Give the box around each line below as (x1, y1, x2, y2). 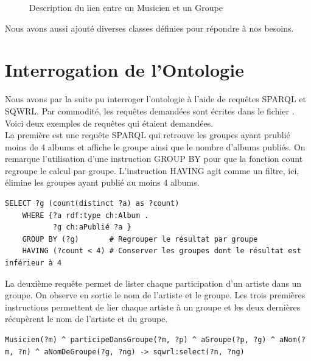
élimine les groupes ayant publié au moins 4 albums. (5, 176, 200, 189)
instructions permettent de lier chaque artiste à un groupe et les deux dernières (5, 300, 301, 313)
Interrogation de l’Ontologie (5, 57, 244, 82)
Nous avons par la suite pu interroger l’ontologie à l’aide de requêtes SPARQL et (5, 93, 306, 105)
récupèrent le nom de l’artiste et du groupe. (5, 312, 168, 325)
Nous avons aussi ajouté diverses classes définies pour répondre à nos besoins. (5, 21, 294, 34)
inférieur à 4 (5, 259, 62, 268)
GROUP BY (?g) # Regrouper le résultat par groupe (22, 234, 258, 244)
